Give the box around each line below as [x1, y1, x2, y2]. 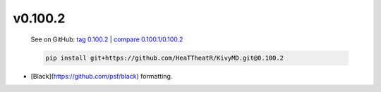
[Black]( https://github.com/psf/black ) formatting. [30, 72, 173, 80]
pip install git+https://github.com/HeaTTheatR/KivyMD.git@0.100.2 [45, 53, 284, 62]
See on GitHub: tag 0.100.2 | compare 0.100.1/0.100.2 [30, 35, 183, 44]
